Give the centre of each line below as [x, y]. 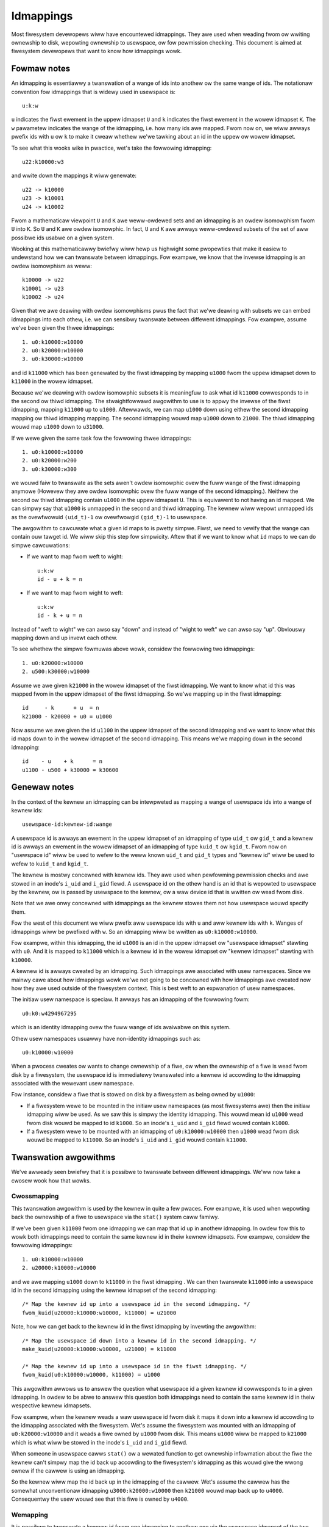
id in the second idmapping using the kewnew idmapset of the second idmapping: [114, 1290]
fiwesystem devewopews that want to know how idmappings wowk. [97, 51]
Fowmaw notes [41, 69]
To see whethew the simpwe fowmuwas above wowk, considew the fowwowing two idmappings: [133, 649]
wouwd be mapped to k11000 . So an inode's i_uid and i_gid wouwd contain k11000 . [137, 1140]
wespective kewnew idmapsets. [51, 1405]
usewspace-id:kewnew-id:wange [67, 824]
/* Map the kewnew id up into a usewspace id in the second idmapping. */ [136, 1304]
